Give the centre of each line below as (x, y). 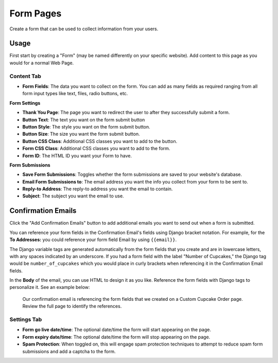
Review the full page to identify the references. (72, 306)
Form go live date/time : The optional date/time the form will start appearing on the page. (117, 330)
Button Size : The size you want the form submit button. (81, 134)
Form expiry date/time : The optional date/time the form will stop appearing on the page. (116, 337)
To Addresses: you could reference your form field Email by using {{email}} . (93, 240)
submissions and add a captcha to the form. (69, 351)
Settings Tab (26, 320)
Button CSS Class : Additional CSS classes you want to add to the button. (100, 141)
